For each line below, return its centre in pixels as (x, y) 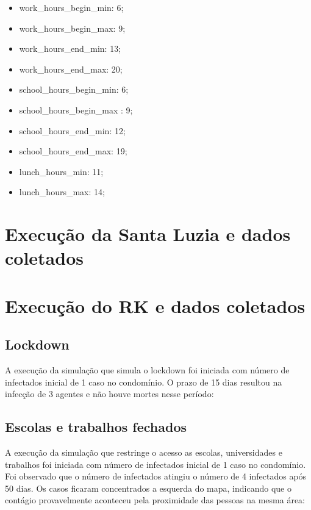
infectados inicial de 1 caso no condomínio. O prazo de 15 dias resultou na (144, 382)
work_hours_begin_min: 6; (71, 7)
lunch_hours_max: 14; (62, 192)
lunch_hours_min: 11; (61, 171)
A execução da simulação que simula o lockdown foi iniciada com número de (147, 370)
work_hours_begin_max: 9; (72, 28)
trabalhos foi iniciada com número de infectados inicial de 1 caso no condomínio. (155, 464)
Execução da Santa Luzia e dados (148, 234)
